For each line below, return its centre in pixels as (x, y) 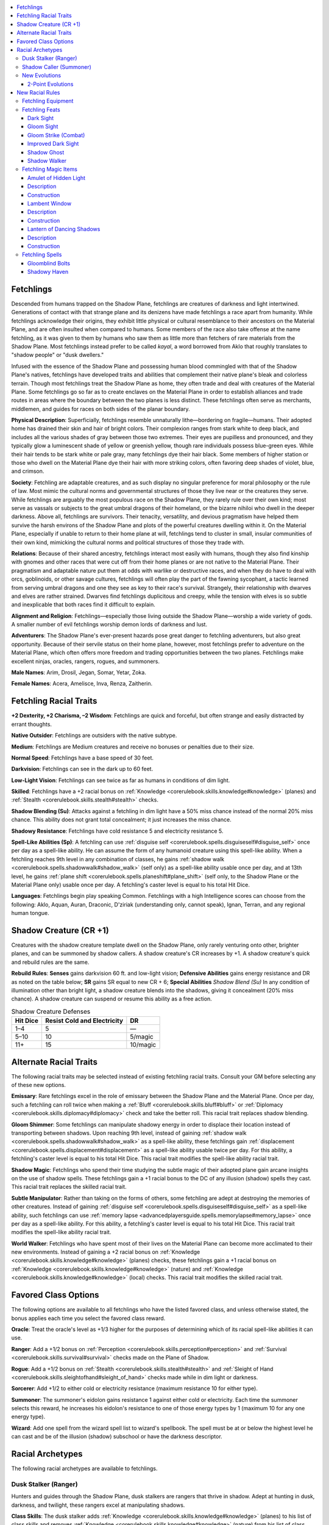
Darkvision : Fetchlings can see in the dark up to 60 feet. (82, 769)
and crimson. (28, 471)
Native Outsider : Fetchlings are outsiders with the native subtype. (94, 736)
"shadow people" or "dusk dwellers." (58, 355)
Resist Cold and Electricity (84, 1021)
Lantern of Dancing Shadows (64, 229)
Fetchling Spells (42, 255)
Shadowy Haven (48, 272)
